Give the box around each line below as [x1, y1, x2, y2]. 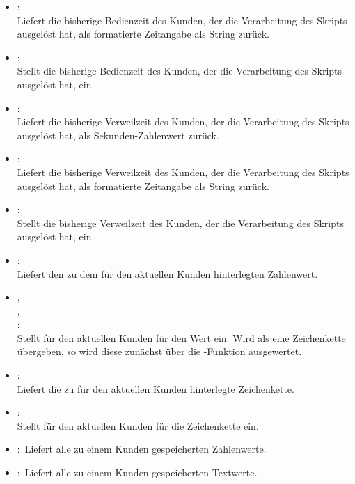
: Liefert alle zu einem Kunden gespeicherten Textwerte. [17, 465, 258, 480]
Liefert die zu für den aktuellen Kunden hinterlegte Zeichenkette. [17, 381, 294, 396]
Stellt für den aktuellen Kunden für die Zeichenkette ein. [17, 418, 259, 432]
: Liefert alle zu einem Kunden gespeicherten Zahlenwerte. [17, 442, 267, 456]
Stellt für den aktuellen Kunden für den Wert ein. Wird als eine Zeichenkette [17, 330, 346, 345]
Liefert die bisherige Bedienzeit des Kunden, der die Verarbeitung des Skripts [17, 13, 347, 27]
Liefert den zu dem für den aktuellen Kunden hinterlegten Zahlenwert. [17, 266, 318, 281]
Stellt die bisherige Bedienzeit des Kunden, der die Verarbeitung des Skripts [17, 63, 342, 78]
